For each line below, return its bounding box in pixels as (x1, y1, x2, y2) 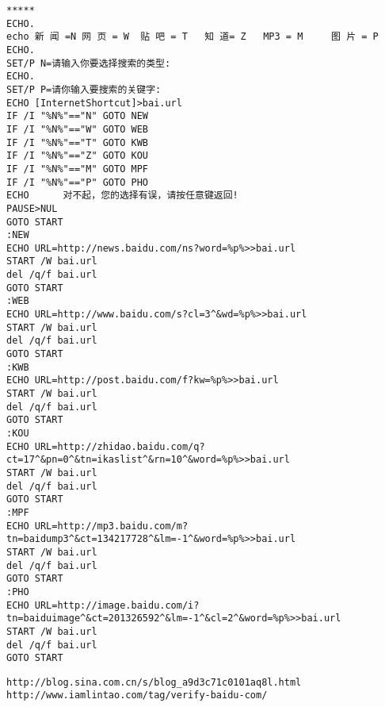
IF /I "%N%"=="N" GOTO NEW (6, 110, 148, 122)
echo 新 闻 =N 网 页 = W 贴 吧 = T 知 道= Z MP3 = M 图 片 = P (6, 31, 379, 43)
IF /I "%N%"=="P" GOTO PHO (6, 176, 148, 188)
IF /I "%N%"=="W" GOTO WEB (6, 123, 148, 135)
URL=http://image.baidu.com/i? (34, 599, 200, 611)
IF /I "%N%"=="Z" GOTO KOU (6, 150, 148, 162)
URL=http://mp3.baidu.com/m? (34, 520, 189, 532)
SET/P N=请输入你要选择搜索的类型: (6, 57, 171, 69)
